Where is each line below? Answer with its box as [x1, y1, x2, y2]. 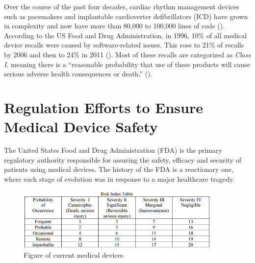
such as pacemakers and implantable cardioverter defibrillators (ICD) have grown [4, 11, 248, 21]
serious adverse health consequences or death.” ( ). [4, 69, 153, 79]
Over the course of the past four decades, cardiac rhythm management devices [4, 1, 239, 11]
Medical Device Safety [4, 117, 158, 137]
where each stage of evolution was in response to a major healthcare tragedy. [4, 173, 235, 184]
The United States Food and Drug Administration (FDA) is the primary [4, 145, 222, 155]
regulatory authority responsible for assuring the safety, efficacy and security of [4, 154, 242, 165]
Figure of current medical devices [24, 250, 124, 260]
